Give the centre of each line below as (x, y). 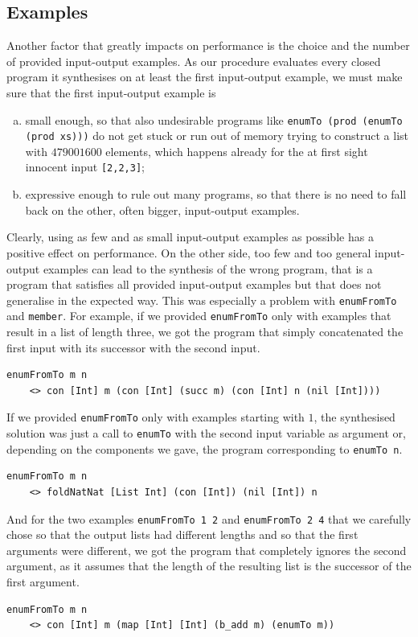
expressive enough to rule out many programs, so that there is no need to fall (216, 194)
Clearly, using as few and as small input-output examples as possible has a (190, 237)
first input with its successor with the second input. (133, 347)
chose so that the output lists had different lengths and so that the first (182, 534)
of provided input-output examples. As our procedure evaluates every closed (194, 61)
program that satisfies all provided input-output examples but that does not (194, 284)
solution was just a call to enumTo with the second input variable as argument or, (206, 433)
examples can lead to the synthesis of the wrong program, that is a (208, 268)
